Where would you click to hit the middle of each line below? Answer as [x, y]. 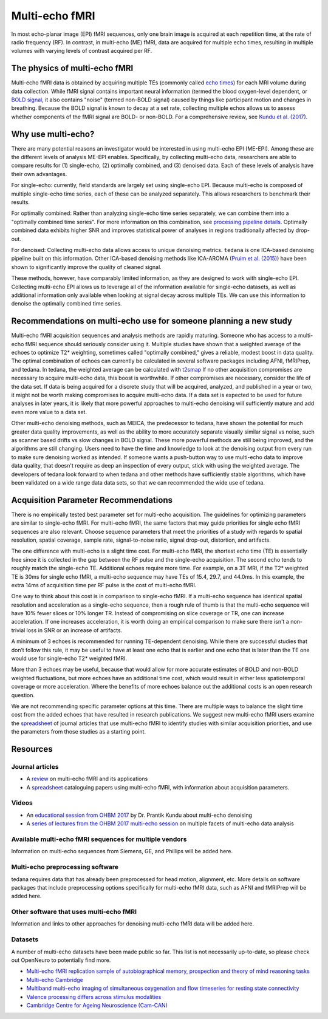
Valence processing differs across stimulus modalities [94, 997]
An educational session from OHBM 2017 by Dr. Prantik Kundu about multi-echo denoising [139, 815]
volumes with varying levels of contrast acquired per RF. [82, 51]
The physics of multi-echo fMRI [72, 68]
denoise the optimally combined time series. [67, 304]
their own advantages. [39, 174]
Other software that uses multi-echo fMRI [74, 912]
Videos [22, 803]
